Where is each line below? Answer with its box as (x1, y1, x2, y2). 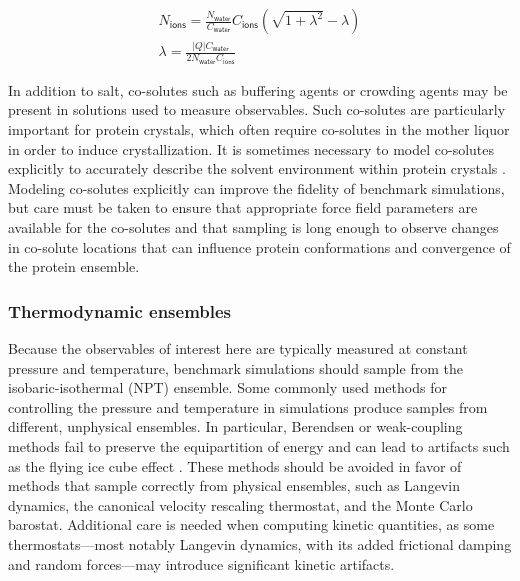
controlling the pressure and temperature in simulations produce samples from (8, 396, 488, 417)
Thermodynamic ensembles (8, 298, 232, 323)
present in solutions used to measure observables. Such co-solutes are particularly (8, 99, 506, 120)
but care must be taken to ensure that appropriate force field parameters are (8, 197, 478, 218)
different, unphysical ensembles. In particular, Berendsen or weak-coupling (8, 416, 463, 437)
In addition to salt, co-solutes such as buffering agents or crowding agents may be (8, 79, 508, 100)
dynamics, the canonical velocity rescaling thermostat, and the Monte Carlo (8, 494, 473, 515)
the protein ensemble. (8, 256, 140, 277)
